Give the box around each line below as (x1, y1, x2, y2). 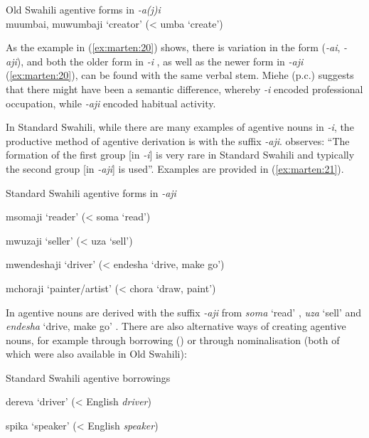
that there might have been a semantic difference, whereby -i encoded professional (6, 81, 363, 96)
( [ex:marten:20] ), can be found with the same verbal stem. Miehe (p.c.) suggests (6, 68, 354, 82)
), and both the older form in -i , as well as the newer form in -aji (16, 53, 304, 68)
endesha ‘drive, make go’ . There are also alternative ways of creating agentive (6, 319, 346, 333)
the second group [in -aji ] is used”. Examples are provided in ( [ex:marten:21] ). (6, 161, 344, 176)
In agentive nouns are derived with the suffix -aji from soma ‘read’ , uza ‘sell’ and (6, 304, 362, 319)
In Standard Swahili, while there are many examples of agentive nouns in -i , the (6, 119, 354, 134)
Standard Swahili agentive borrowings (6, 370, 171, 385)
